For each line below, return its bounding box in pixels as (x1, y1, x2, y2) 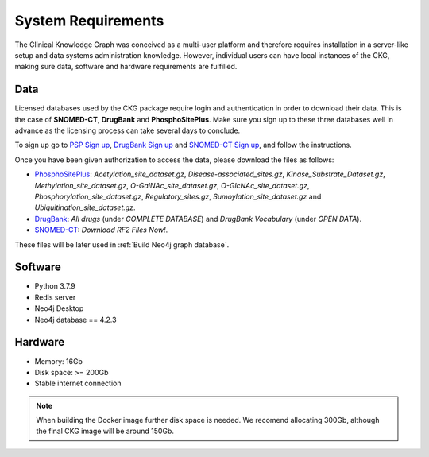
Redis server (34, 292, 76, 302)
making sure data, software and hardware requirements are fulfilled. (14, 62, 238, 72)
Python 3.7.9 (34, 281, 75, 291)
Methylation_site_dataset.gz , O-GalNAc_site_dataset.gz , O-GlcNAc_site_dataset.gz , (34, 180, 310, 190)
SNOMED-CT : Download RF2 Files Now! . (34, 225, 168, 234)
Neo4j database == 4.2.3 (34, 315, 117, 324)
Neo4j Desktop (34, 304, 84, 313)
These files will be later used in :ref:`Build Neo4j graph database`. (14, 239, 230, 250)
